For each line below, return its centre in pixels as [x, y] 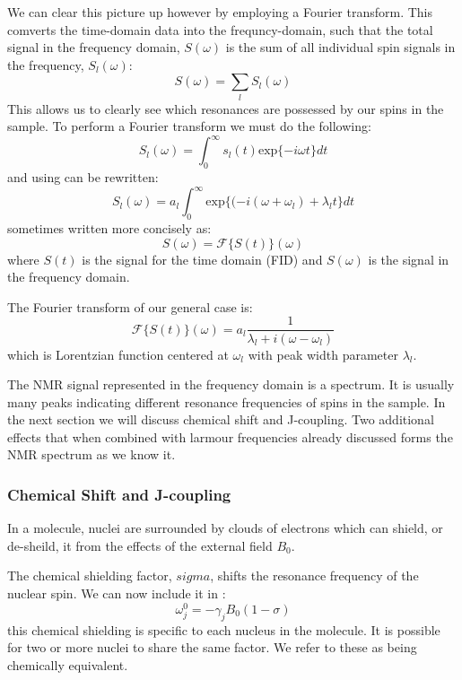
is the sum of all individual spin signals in [340, 47]
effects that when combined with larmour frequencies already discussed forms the [230, 436]
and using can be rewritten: [83, 177]
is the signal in [409, 259]
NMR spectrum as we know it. [92, 454]
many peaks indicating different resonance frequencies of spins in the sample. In [227, 401]
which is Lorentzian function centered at [118, 354]
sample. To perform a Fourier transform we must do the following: [189, 126]
